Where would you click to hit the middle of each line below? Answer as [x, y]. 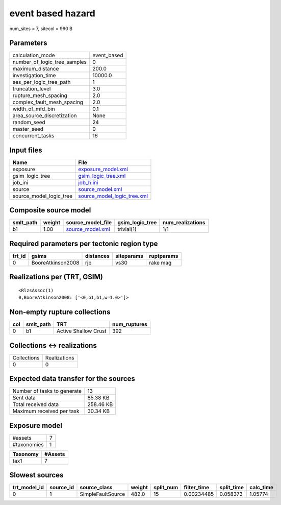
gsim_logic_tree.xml [102, 176]
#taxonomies [28, 444]
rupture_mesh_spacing [40, 95]
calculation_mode [34, 55]
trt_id [19, 256]
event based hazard [52, 13]
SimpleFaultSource [102, 494]
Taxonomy [26, 454]
